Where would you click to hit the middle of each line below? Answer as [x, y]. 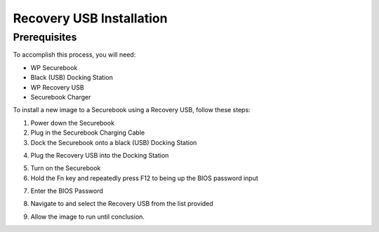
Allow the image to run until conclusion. [88, 217]
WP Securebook [54, 67]
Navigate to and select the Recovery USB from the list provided [122, 204]
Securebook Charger [61, 97]
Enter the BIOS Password [67, 191]
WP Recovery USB [57, 87]
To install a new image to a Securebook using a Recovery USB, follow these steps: [132, 110]
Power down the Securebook [73, 123]
